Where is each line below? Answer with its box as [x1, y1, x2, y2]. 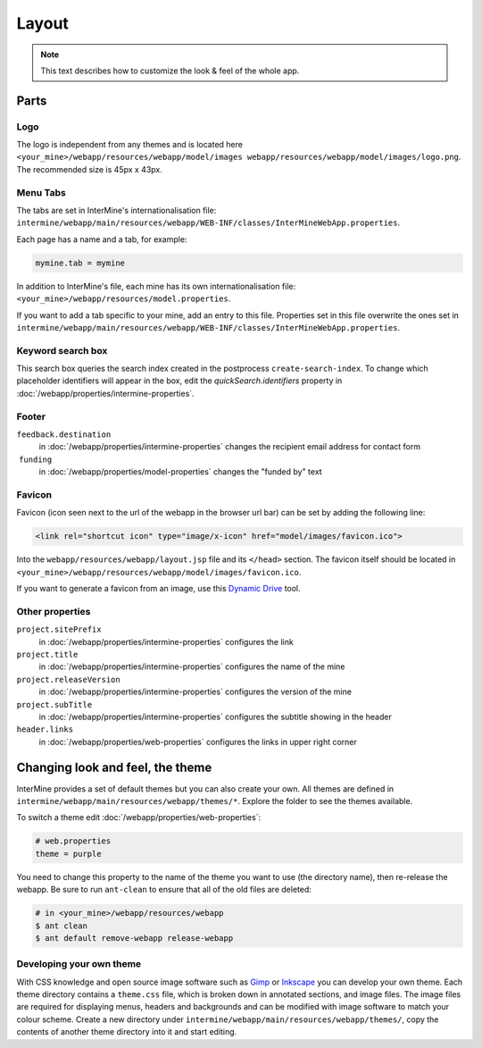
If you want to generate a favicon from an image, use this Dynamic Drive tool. [16, 583, 301, 594]
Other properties [16, 605, 91, 617]
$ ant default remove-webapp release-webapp [35, 933, 234, 943]
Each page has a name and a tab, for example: [16, 233, 187, 245]
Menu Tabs [16, 186, 66, 198]
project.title [16, 649, 79, 659]
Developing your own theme [16, 958, 142, 970]
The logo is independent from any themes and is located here [16, 139, 243, 150]
